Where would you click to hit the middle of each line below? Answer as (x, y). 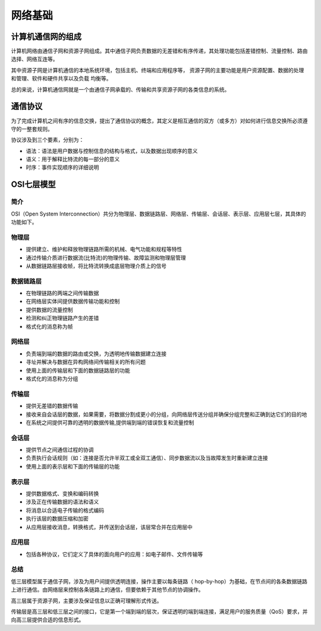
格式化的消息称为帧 (49, 326)
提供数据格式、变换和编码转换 (62, 493)
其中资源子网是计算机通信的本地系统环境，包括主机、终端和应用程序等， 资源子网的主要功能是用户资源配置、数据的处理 (158, 70)
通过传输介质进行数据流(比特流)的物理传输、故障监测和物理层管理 (106, 257)
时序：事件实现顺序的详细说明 (62, 167)
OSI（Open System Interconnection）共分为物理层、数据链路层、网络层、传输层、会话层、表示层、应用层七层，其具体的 (158, 214)
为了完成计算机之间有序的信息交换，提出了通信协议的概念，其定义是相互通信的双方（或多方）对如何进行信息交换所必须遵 (159, 121)
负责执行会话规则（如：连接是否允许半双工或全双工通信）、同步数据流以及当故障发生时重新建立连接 (147, 458)
